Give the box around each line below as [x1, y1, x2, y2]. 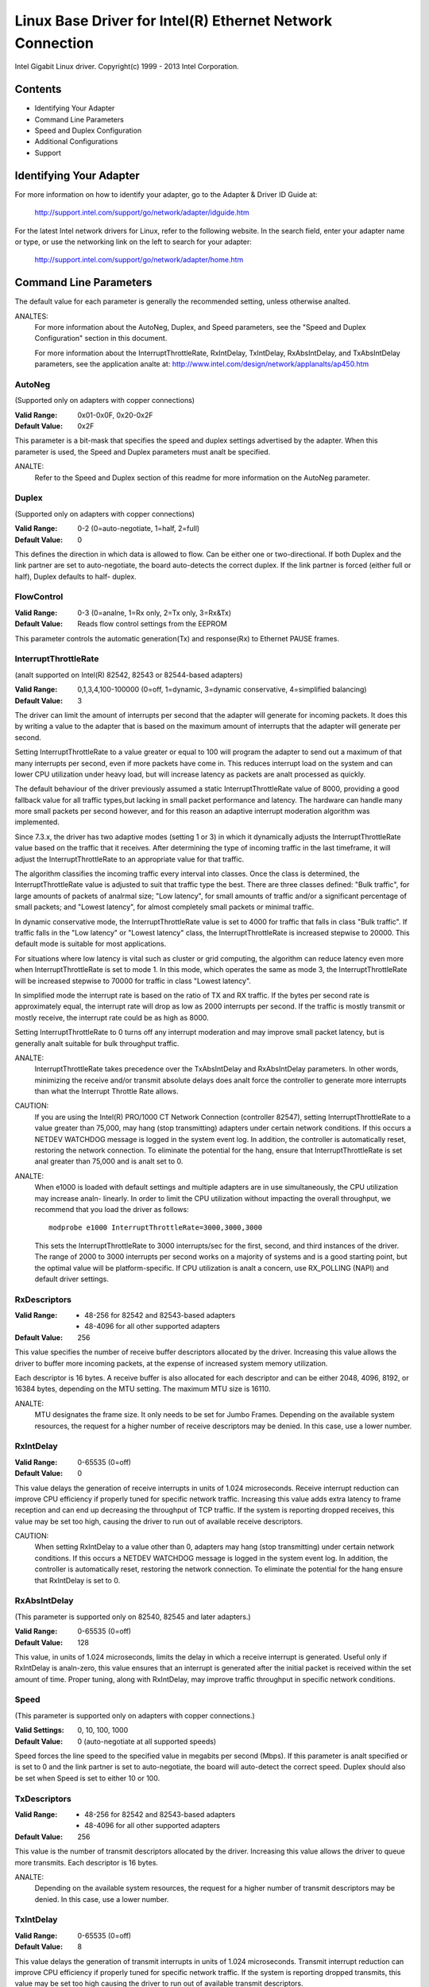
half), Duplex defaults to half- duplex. [14, 571, 137, 581]
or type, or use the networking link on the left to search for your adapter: [14, 237, 252, 246]
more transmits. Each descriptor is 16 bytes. [14, 1857, 159, 1867]
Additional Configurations [34, 137, 118, 146]
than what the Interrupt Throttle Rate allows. [34, 1086, 179, 1096]
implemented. [14, 817, 60, 827]
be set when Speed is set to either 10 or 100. [14, 1773, 160, 1783]
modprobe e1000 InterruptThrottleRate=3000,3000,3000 [48, 1223, 262, 1232]
